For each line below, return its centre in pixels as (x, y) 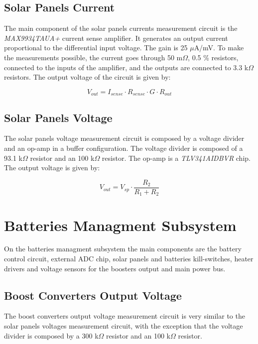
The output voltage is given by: (52, 168)
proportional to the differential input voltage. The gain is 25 (96, 48)
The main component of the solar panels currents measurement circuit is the (121, 28)
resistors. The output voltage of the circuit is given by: (87, 77)
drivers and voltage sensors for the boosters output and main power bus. (115, 268)
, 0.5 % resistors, (213, 57)
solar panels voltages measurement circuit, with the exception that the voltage (124, 326)
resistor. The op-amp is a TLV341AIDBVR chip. (176, 158)
